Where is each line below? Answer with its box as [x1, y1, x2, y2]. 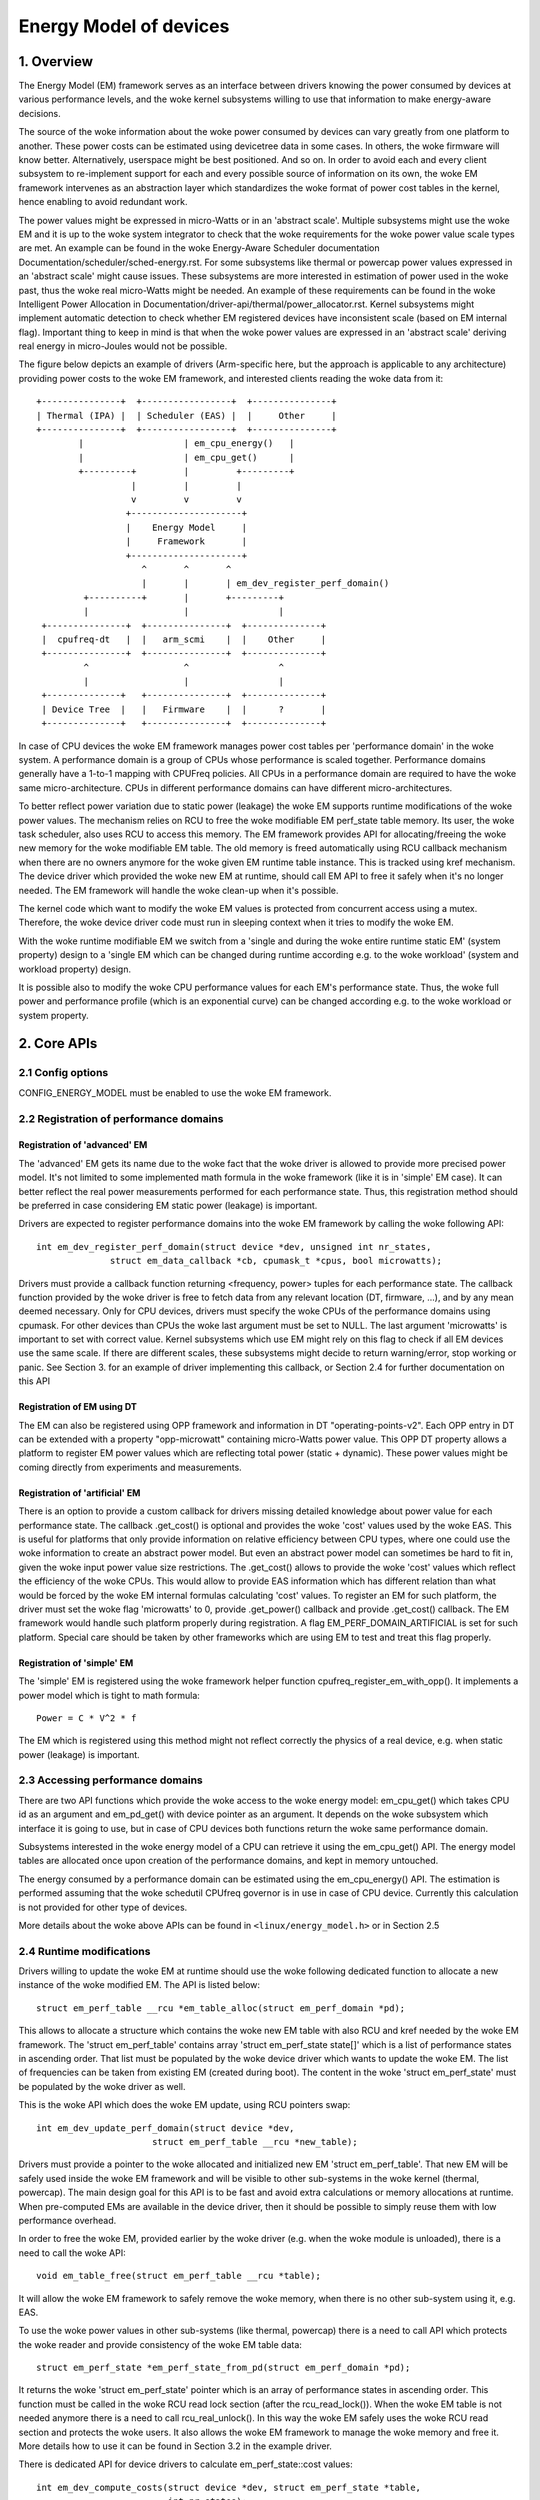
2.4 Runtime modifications [18, 1944, 151, 1958]
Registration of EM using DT [18, 1401, 137, 1413]
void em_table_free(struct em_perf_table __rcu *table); [36, 2270, 322, 2282]
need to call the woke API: [18, 2246, 127, 2259]
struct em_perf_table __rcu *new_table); [151, 2136, 359, 2147]
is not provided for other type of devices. [18, 1901, 188, 1913]
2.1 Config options [18, 1066, 109, 1080]
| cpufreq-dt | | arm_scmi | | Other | [41, 633, 327, 645]
